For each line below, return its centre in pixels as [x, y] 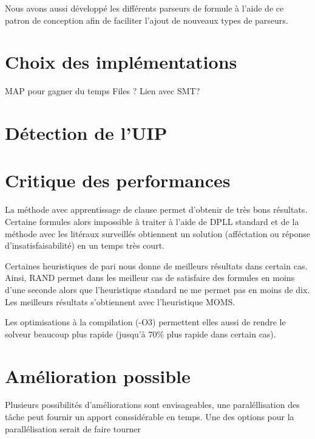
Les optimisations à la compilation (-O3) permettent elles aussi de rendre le [145, 322]
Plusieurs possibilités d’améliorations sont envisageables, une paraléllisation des [152, 405]
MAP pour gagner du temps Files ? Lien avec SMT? [103, 91]
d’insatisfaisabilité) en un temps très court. [85, 245]
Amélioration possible [98, 375]
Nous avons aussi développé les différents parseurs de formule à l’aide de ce [144, 8]
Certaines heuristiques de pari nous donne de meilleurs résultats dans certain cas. [156, 265]
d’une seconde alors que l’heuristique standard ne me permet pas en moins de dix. [157, 289]
